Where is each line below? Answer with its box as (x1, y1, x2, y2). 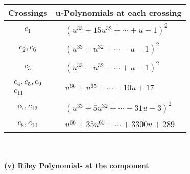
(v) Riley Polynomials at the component (4, 160, 149, 171)
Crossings (8, 7, 47, 18)
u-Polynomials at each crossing (55, 7, 182, 18)
